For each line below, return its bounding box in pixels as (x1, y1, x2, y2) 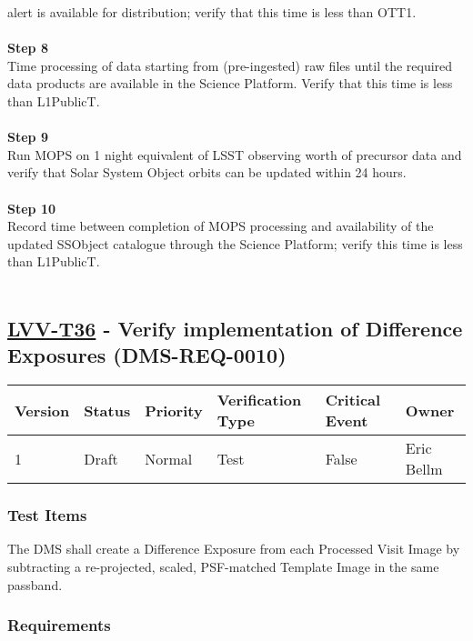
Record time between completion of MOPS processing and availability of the (7, 216, 434, 235)
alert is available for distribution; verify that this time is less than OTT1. (7, 3, 417, 21)
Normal (145, 447, 193, 469)
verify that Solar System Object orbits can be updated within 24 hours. (7, 163, 407, 182)
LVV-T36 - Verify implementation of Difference (7, 314, 463, 342)
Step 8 (7, 38, 48, 57)
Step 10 (7, 198, 55, 217)
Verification (216, 389, 302, 411)
